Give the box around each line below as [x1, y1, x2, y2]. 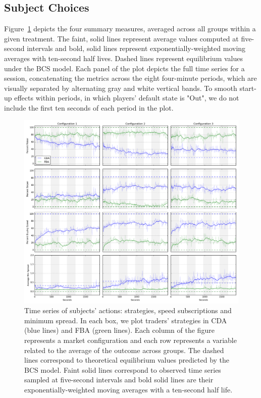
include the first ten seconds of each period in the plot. [4, 102, 174, 113]
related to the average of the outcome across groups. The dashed [24, 344, 224, 355]
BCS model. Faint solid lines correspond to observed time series [24, 364, 221, 375]
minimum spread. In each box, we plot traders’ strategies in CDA [24, 315, 227, 325]
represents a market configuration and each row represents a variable [24, 335, 237, 345]
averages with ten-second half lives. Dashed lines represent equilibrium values [4, 53, 243, 63]
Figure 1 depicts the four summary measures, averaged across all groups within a [4, 23, 256, 34]
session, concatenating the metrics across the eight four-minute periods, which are [4, 73, 257, 83]
